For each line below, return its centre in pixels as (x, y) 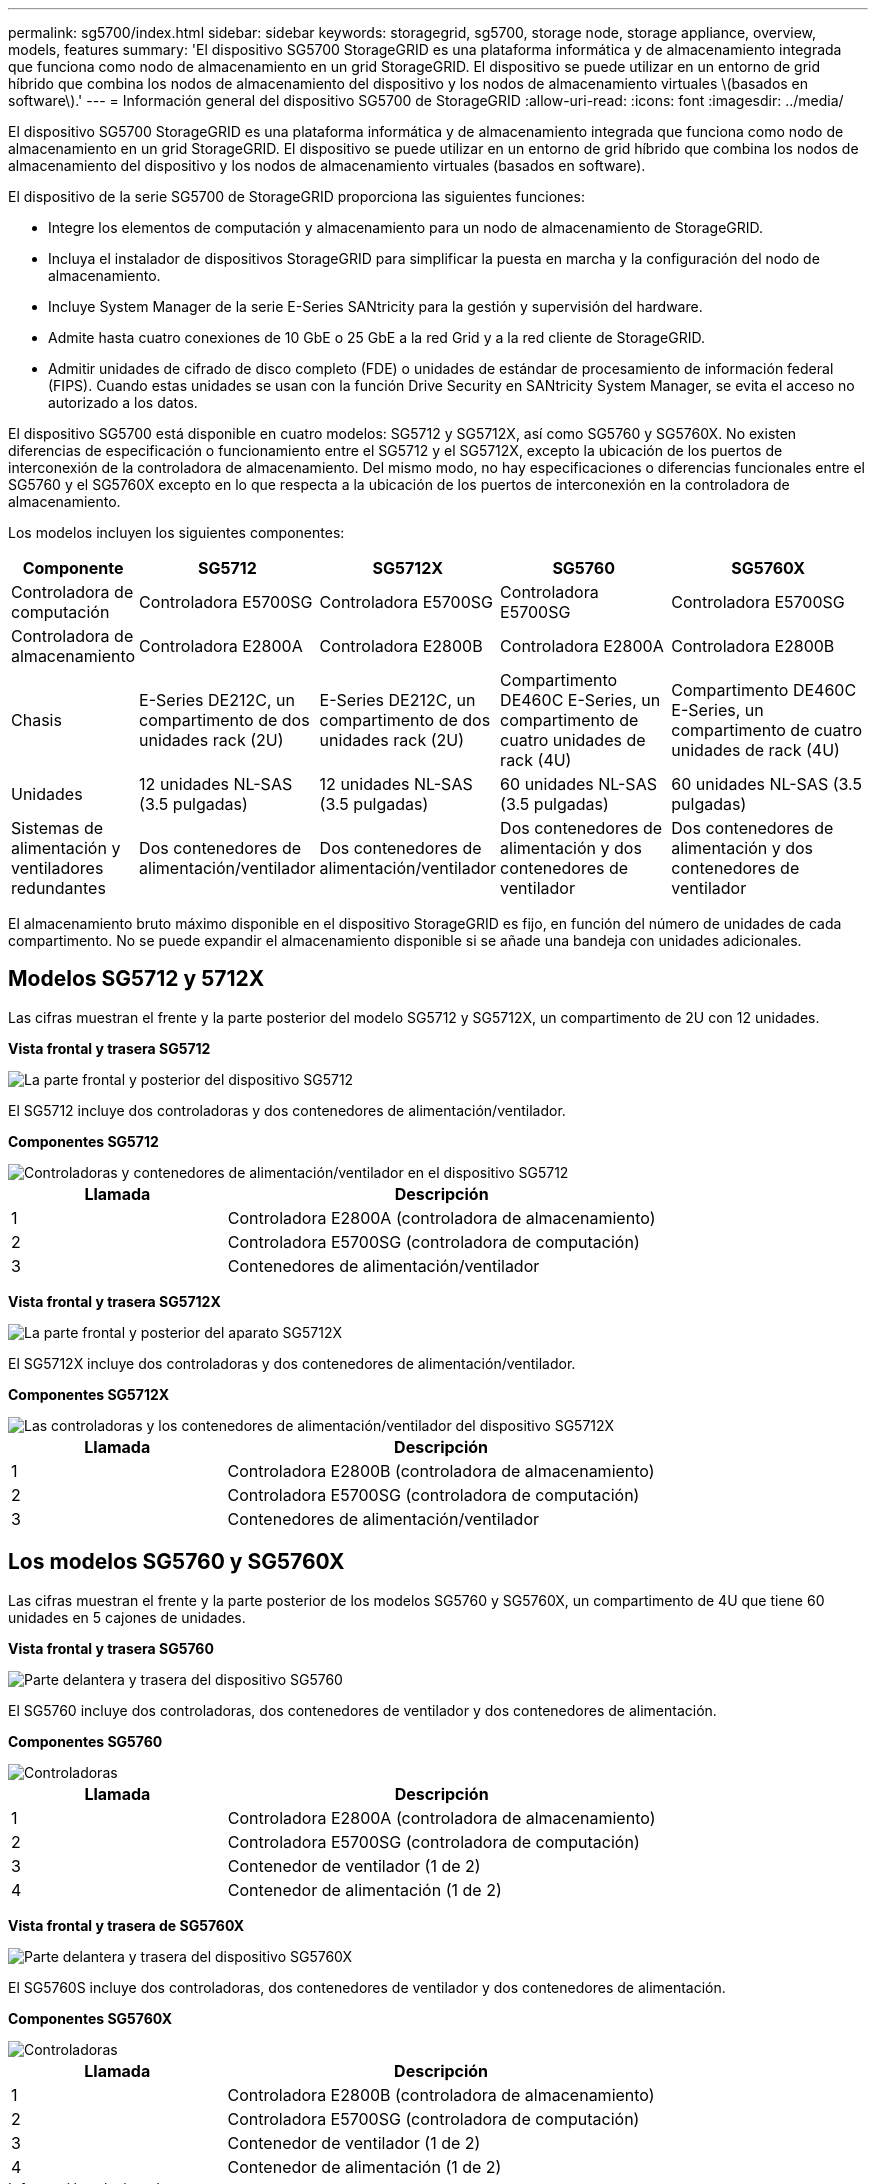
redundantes (58, 888)
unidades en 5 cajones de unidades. (127, 1617)
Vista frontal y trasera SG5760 (111, 1648)
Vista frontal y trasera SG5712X (114, 1301)
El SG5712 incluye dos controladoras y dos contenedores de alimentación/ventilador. (287, 1110)
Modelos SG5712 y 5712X (136, 979)
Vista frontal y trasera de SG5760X (126, 1925)
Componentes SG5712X (89, 1394)
